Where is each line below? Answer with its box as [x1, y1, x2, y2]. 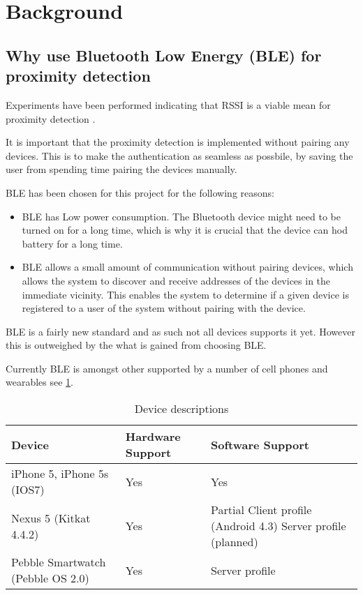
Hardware [125, 428, 181, 445]
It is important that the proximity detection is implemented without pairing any [6, 135, 350, 149]
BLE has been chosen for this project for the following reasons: [6, 185, 274, 199]
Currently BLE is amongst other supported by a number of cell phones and [6, 361, 328, 375]
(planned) [211, 534, 258, 550]
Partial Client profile [211, 502, 312, 518]
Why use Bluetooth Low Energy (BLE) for [6, 44, 322, 66]
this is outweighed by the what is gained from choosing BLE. [6, 338, 267, 352]
